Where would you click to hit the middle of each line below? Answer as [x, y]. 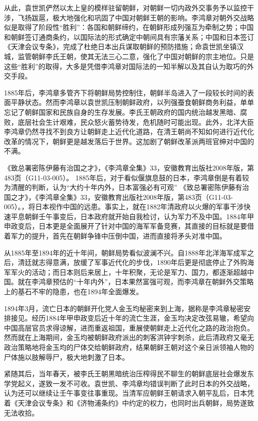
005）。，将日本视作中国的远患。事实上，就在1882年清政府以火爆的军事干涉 [124, 207]
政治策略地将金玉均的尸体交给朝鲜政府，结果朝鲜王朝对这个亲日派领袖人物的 [129, 347]
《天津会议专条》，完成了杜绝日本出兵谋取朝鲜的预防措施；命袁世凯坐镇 [120, 46]
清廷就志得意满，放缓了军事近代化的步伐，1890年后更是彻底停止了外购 [132, 262]
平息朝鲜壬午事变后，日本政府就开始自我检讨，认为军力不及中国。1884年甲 [132, 216]
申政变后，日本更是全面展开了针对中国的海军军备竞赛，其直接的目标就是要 [126, 226]
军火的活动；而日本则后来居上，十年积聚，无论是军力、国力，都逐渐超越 [129, 272]
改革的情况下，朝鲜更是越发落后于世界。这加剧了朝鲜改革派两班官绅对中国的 [129, 141]
